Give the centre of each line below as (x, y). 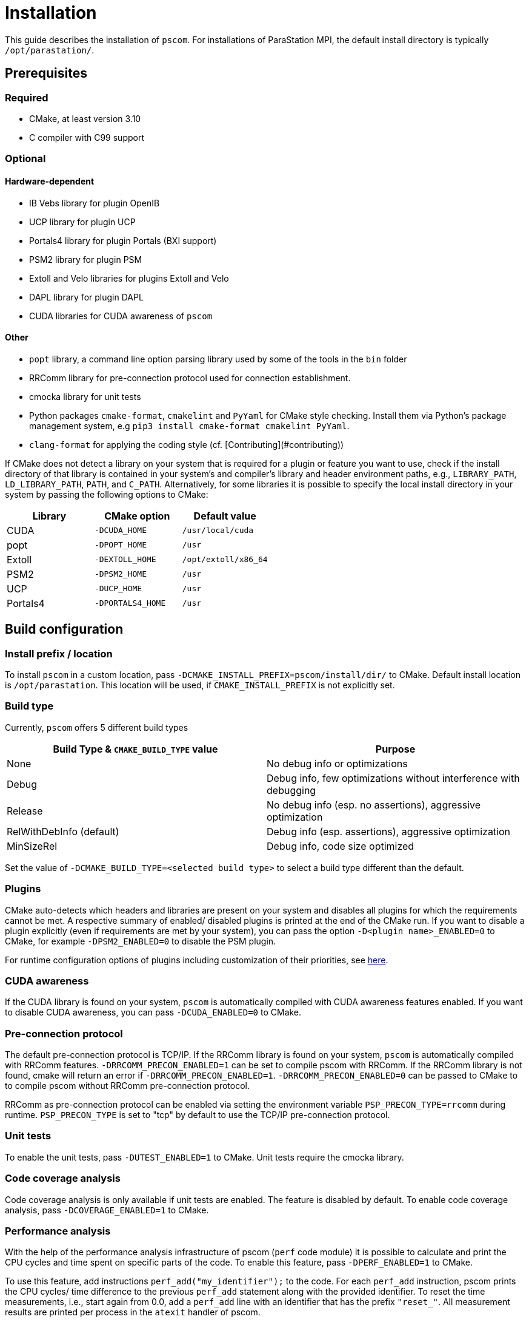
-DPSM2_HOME (120, 574)
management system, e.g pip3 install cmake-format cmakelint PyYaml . (189, 425)
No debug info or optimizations (337, 763)
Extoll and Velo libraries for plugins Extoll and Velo (129, 278)
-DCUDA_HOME (120, 530)
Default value (225, 516)
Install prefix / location (59, 653)
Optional (25, 159)
